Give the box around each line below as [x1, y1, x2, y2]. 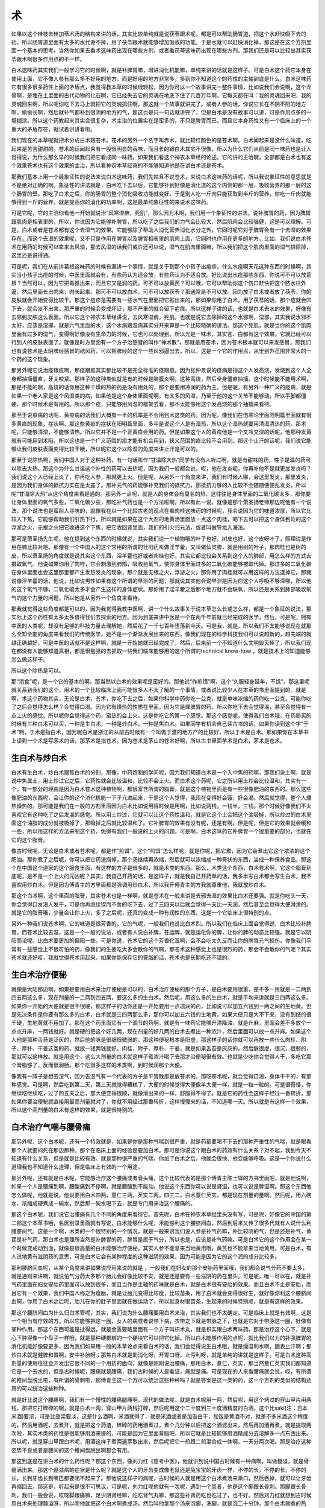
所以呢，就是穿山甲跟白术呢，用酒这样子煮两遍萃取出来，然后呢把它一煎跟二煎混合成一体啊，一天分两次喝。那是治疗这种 [11, 1438, 312, 1445]
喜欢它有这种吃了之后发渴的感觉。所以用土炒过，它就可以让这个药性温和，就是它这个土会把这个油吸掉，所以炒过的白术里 [11, 811, 312, 818]
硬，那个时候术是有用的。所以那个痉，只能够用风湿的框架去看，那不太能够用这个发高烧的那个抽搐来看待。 [11, 400, 275, 407]
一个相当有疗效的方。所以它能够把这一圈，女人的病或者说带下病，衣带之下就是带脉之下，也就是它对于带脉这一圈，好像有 [11, 1317, 312, 1324]
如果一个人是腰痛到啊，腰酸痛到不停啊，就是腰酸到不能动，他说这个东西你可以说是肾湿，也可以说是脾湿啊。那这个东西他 [11, 1183, 312, 1190]
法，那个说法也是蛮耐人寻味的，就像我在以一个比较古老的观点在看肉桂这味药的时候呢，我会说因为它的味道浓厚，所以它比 [11, 507, 312, 514]
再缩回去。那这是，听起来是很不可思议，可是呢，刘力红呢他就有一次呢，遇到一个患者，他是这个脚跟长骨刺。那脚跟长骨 [11, 1483, 306, 1490]
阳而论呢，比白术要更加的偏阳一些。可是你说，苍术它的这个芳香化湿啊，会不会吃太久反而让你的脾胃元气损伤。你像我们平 [11, 937, 312, 944]
